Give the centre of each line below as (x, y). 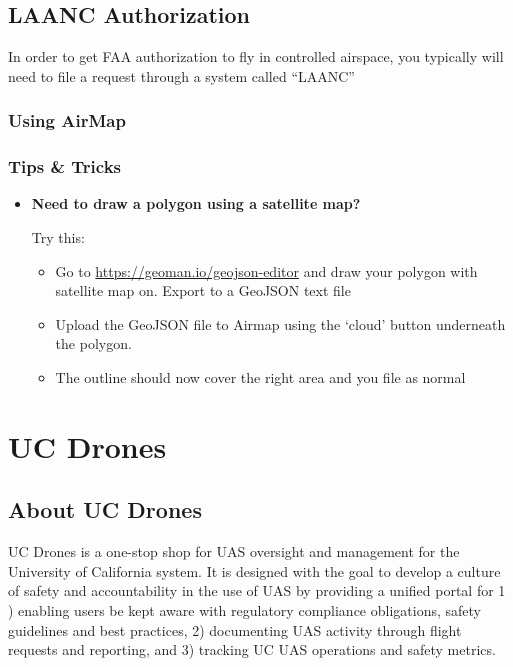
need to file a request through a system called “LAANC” (181, 75)
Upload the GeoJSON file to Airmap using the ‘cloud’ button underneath (280, 323)
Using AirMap (67, 120)
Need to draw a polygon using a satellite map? (196, 203)
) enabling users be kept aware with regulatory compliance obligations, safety (244, 609)
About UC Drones (105, 509)
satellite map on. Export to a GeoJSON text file (203, 290)
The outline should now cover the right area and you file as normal (260, 377)
